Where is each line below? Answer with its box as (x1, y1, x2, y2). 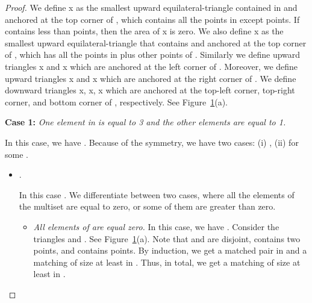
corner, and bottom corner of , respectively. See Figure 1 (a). (5, 95, 228, 108)
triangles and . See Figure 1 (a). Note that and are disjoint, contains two (33, 232, 301, 245)
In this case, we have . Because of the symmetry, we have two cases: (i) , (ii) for (5, 136, 299, 148)
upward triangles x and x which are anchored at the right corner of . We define (5, 72, 296, 84)
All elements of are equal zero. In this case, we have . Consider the (33, 220, 279, 233)
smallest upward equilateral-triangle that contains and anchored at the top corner (5, 36, 307, 49)
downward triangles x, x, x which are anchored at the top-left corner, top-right (5, 84, 295, 96)
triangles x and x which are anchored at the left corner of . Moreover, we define (5, 60, 298, 72)
